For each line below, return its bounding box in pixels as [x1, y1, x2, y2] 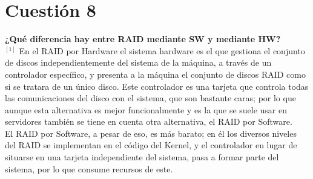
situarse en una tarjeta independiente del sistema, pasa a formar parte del [5, 151, 279, 163]
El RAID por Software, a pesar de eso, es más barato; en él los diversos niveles [5, 127, 297, 139]
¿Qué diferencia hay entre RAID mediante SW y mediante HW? [5, 33, 281, 45]
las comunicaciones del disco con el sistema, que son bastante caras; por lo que [5, 92, 296, 104]
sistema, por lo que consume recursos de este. [5, 162, 173, 175]
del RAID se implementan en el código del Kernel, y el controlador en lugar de [5, 139, 297, 151]
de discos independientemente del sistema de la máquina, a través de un [5, 56, 272, 69]
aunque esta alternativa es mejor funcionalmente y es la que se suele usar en [5, 103, 288, 116]
